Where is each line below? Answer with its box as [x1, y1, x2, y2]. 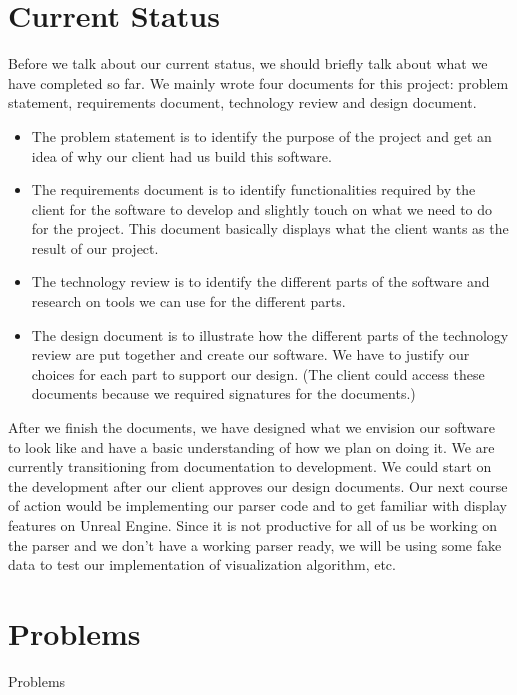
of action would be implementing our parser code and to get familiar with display [8, 495, 507, 516]
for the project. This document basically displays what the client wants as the [31, 218, 509, 239]
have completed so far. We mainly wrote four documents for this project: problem [8, 72, 509, 93]
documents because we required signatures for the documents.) [31, 383, 416, 404]
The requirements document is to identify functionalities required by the [31, 179, 476, 200]
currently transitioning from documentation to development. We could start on [8, 456, 492, 477]
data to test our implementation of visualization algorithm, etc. [8, 554, 396, 575]
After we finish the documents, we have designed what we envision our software [8, 417, 495, 438]
